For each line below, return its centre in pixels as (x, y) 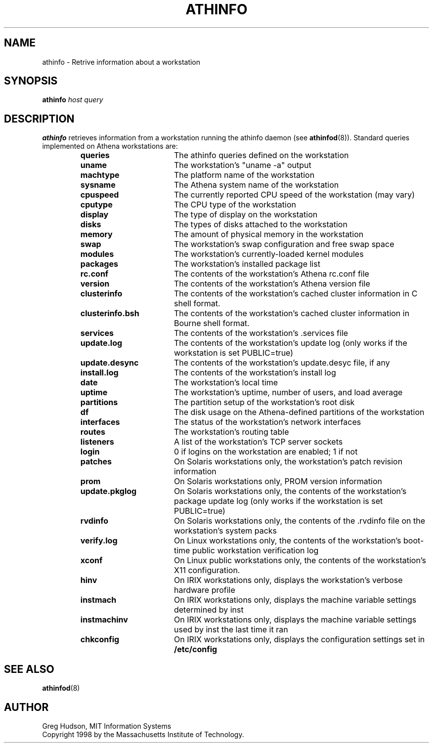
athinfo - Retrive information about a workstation (121, 62)
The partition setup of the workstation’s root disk (264, 402)
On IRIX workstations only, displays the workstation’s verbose (288, 580)
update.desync (109, 363)
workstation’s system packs (225, 531)
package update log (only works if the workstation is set (278, 501)
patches (96, 462)
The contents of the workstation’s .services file (261, 333)
